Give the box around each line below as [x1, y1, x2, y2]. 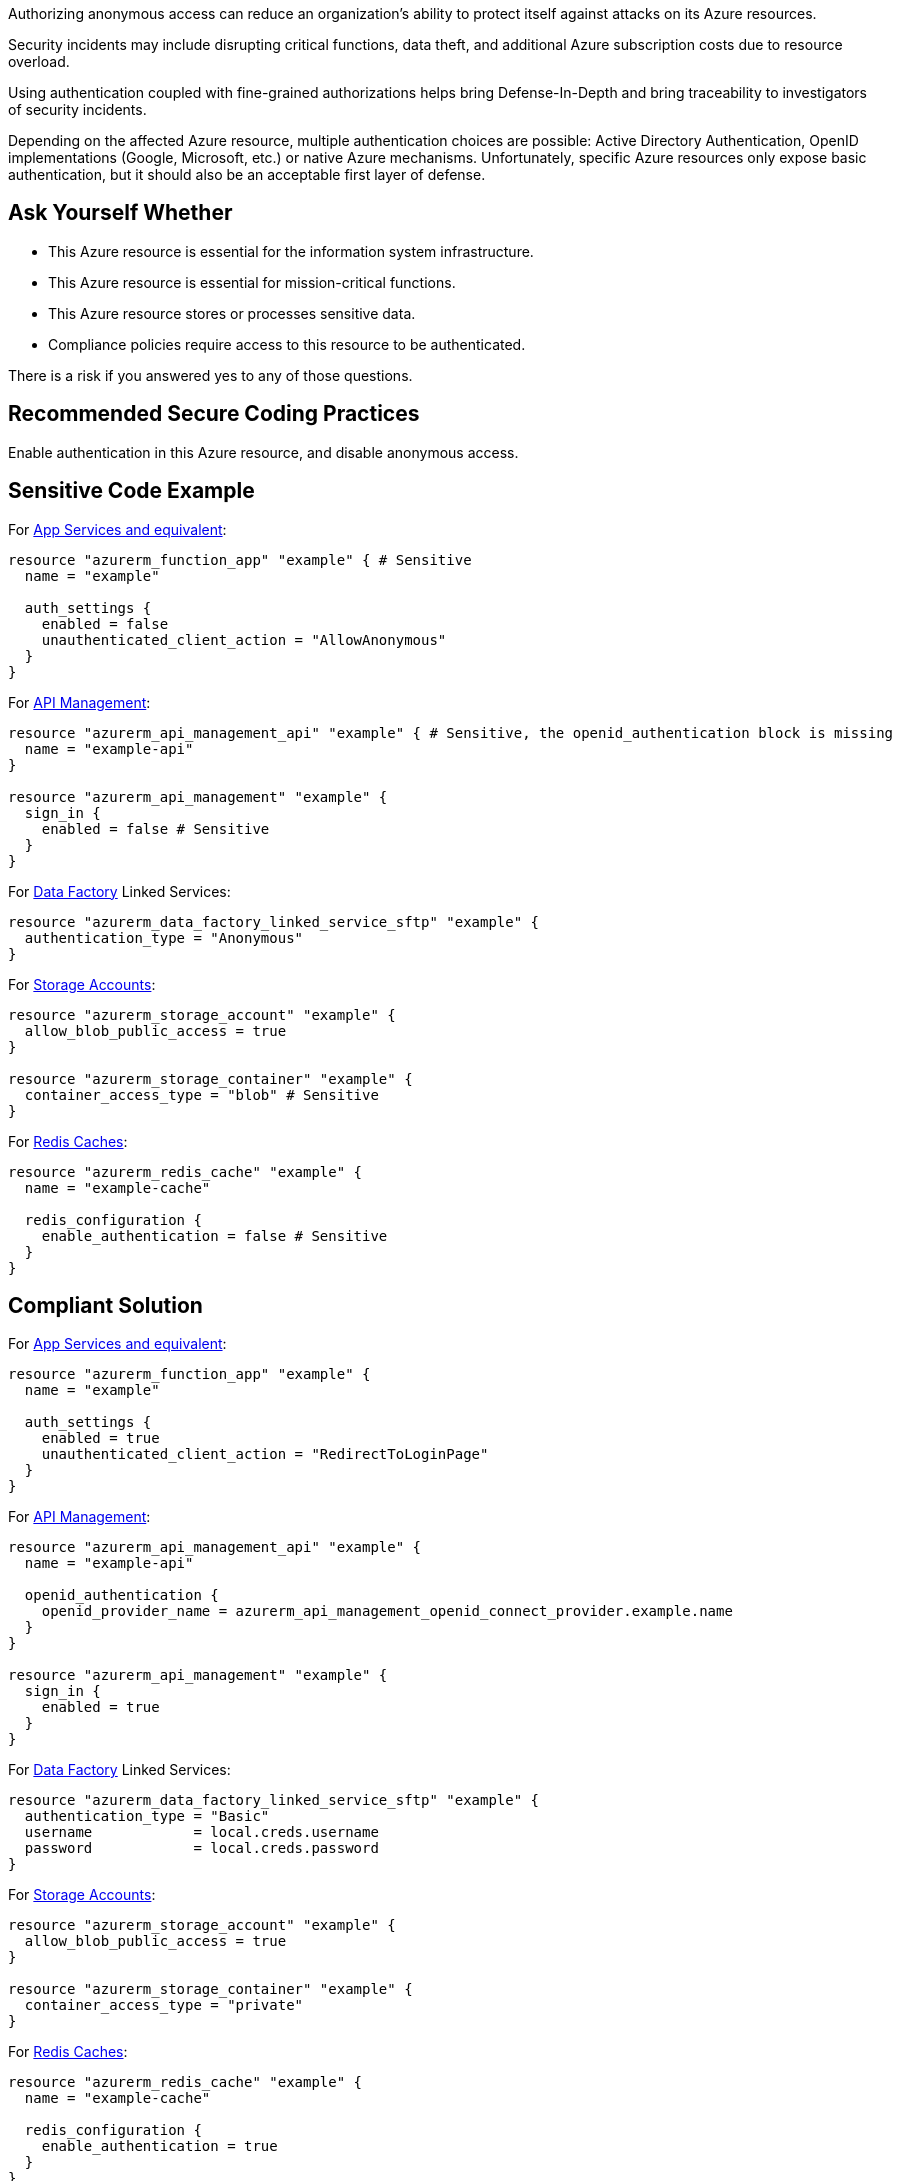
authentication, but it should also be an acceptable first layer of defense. [8, 166, 486, 183]
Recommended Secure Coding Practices [8, 401, 420, 427]
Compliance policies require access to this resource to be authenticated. [48, 335, 526, 353]
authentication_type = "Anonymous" [24, 929, 304, 946]
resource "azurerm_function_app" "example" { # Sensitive [8, 551, 472, 568]
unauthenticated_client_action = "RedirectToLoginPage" [41, 1446, 489, 1463]
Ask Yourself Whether [8, 200, 233, 226]
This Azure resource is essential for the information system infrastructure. [48, 242, 534, 260]
